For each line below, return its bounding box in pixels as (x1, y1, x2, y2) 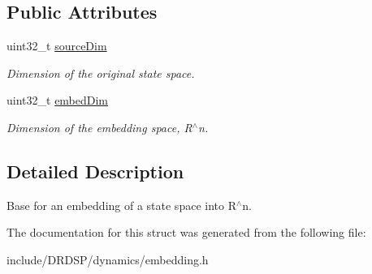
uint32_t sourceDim (6, 37, 107, 54)
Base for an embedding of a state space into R (6, 196, 236, 213)
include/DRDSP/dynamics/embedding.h (6, 250, 209, 268)
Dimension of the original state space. (6, 64, 195, 81)
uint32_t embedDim (6, 92, 109, 109)
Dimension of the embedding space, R (6, 118, 192, 135)
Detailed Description (6, 158, 184, 183)
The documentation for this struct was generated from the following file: (6, 224, 366, 241)
